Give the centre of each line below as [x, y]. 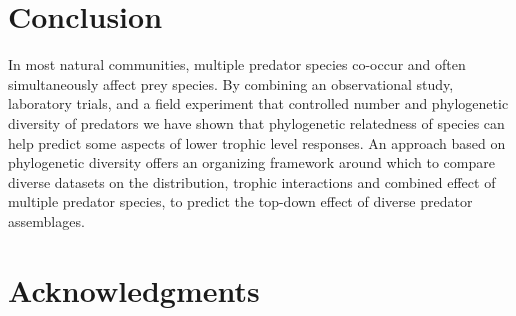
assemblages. [46, 220]
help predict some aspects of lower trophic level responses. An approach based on [257, 142]
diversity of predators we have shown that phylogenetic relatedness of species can [256, 122]
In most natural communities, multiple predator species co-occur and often [237, 64]
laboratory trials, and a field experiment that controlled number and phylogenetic [258, 103]
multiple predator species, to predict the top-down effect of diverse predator [240, 201]
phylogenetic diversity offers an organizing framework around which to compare [251, 162]
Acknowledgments [134, 289]
